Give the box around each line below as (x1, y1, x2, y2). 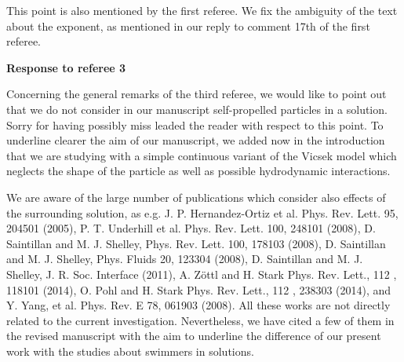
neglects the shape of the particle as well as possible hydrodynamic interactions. (6, 163, 391, 179)
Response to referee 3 (6, 59, 126, 75)
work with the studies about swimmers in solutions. (6, 342, 254, 359)
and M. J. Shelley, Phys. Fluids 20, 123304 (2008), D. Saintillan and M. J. (6, 250, 363, 267)
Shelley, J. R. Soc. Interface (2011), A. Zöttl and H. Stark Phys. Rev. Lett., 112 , (6, 265, 397, 282)
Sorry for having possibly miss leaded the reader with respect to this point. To (6, 116, 384, 133)
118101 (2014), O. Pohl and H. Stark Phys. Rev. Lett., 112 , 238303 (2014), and (6, 281, 391, 298)
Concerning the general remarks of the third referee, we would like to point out (6, 86, 387, 102)
